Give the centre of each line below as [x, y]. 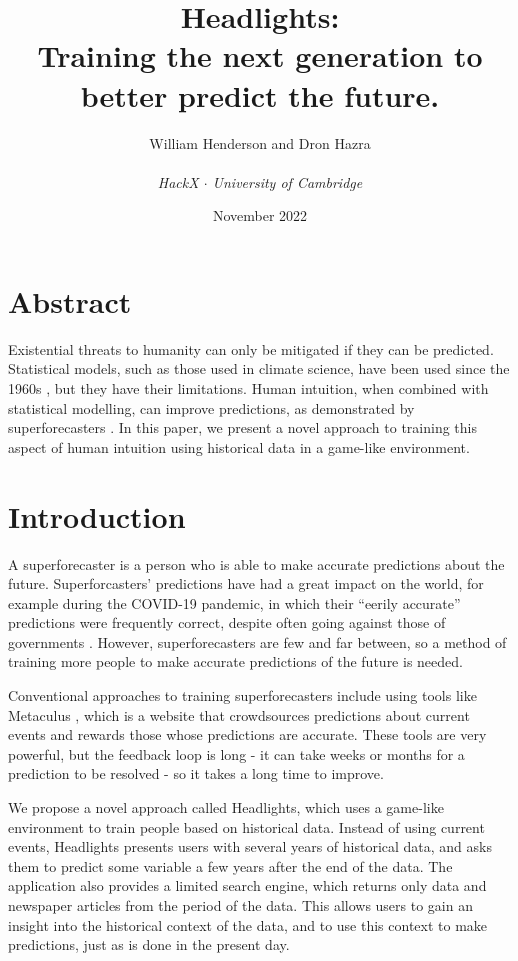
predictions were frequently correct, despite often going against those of [227, 622]
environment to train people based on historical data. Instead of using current [246, 826]
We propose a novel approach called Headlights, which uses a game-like [226, 807]
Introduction [97, 515]
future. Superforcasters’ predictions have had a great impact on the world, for [246, 583]
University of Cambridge [287, 181]
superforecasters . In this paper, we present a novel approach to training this [242, 427]
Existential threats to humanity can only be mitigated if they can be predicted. [251, 348]
